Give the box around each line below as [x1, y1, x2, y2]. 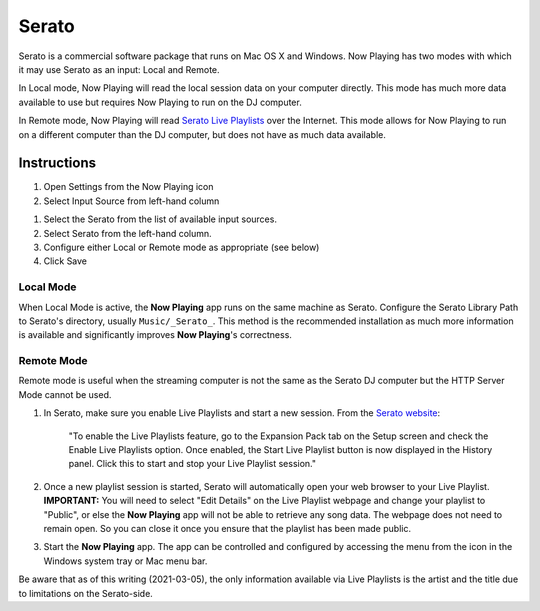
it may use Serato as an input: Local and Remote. [18, 63, 220, 75]
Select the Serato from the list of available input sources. [43, 213, 277, 225]
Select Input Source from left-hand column [43, 195, 220, 207]
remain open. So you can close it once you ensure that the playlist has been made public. [43, 522, 412, 534]
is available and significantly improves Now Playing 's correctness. [18, 329, 292, 341]
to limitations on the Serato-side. [18, 587, 154, 599]
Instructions [18, 155, 97, 172]
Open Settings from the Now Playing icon [43, 181, 214, 193]
